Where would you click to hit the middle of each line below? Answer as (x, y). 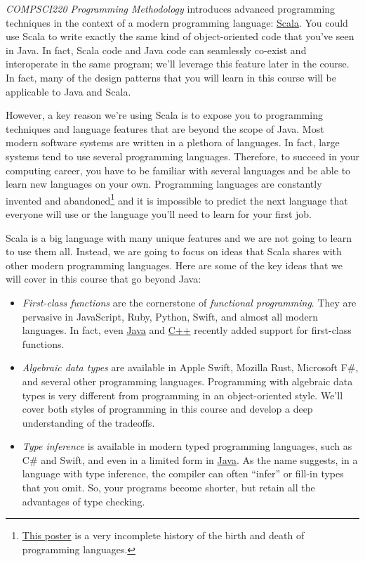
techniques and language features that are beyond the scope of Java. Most (165, 128)
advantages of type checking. (84, 501)
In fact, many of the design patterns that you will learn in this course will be (171, 77)
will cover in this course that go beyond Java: (104, 279)
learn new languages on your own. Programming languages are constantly (164, 184)
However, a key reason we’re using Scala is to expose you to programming (164, 115)
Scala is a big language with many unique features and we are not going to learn (179, 237)
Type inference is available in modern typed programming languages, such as (187, 446)
